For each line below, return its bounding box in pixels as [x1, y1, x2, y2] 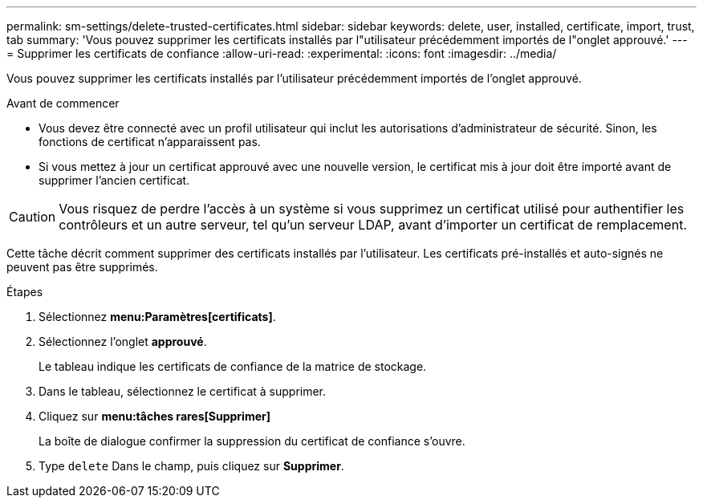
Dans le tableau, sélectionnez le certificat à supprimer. [39, 384, 327, 398]
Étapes [6, 285, 43, 299]
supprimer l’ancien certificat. [39, 173, 190, 187]
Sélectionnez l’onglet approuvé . [39, 335, 207, 348]
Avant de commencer [6, 96, 120, 110]
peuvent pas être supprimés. [6, 260, 158, 274]
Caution [9, 209, 56, 225]
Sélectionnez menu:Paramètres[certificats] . [39, 310, 276, 323]
